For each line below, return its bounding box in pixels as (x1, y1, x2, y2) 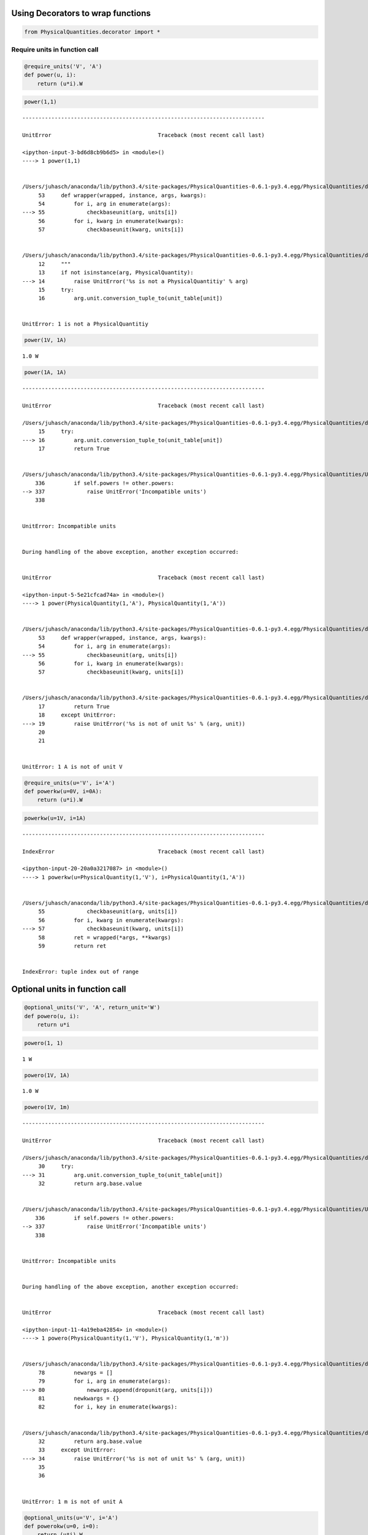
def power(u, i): (24, 71, 77, 79)
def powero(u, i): (24, 1012, 80, 1019)
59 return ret (38, 942, 107, 949)
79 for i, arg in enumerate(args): (38, 1378, 171, 1385)
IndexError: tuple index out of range (22, 968, 139, 976)
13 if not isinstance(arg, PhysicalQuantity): (38, 269, 194, 276)
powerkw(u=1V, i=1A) (24, 814, 86, 822)
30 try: (38, 1163, 74, 1170)
